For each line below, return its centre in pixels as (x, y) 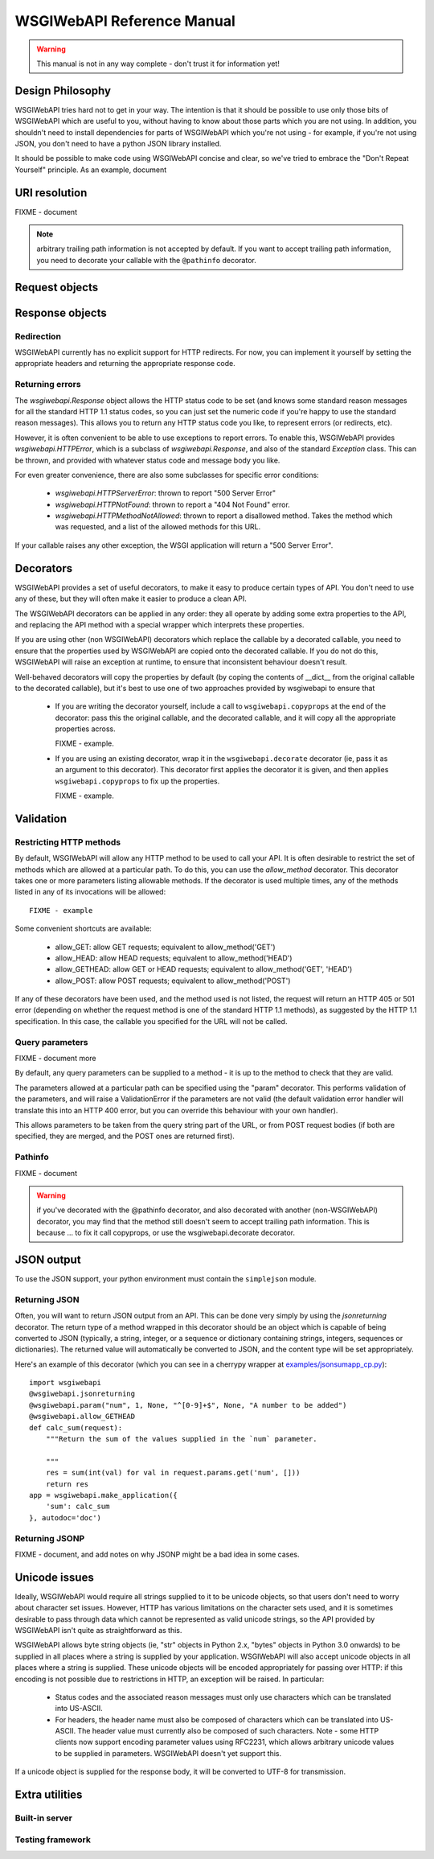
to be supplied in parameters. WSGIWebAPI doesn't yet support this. (168, 1753)
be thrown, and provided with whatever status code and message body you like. (147, 460)
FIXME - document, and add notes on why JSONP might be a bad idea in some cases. (158, 1554)
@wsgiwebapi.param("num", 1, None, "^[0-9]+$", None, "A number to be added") (188, 1405)
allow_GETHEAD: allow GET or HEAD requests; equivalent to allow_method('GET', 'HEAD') (204, 969)
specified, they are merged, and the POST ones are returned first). (125, 1136)
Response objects (61, 313)
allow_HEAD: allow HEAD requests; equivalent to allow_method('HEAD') (174, 958)
